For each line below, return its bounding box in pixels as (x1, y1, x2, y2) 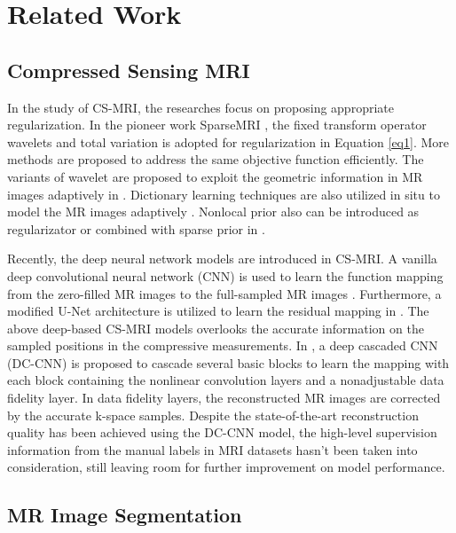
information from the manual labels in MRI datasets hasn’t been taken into (7, 440, 418, 459)
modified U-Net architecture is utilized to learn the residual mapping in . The (7, 302, 429, 320)
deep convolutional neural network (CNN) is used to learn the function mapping (7, 266, 444, 285)
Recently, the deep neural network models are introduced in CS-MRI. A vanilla (7, 249, 437, 268)
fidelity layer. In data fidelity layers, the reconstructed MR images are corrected (7, 388, 441, 407)
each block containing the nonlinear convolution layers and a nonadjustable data (7, 371, 444, 389)
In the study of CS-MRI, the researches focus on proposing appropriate (7, 98, 394, 116)
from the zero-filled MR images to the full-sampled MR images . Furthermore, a (7, 284, 442, 302)
